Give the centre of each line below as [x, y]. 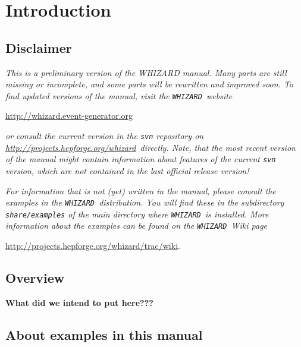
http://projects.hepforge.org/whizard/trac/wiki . [93, 246]
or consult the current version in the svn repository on [105, 136]
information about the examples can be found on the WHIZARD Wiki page [137, 225]
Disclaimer [39, 47]
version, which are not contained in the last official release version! [127, 170]
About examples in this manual [104, 334]
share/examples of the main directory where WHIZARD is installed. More [137, 214]
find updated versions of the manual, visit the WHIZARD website [119, 95]
